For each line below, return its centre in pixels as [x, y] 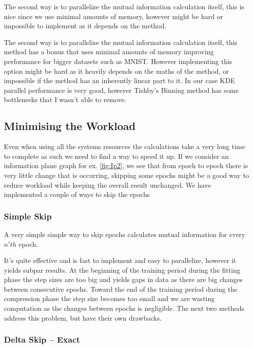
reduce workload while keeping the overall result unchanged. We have [107, 185]
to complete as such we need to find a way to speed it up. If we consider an [117, 156]
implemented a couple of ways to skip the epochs [77, 194]
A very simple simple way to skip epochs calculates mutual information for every [125, 234]
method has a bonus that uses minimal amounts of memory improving [109, 52]
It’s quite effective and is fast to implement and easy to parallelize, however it [120, 260]
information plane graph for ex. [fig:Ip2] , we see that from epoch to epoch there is [126, 165]
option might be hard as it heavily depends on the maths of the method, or [117, 71]
